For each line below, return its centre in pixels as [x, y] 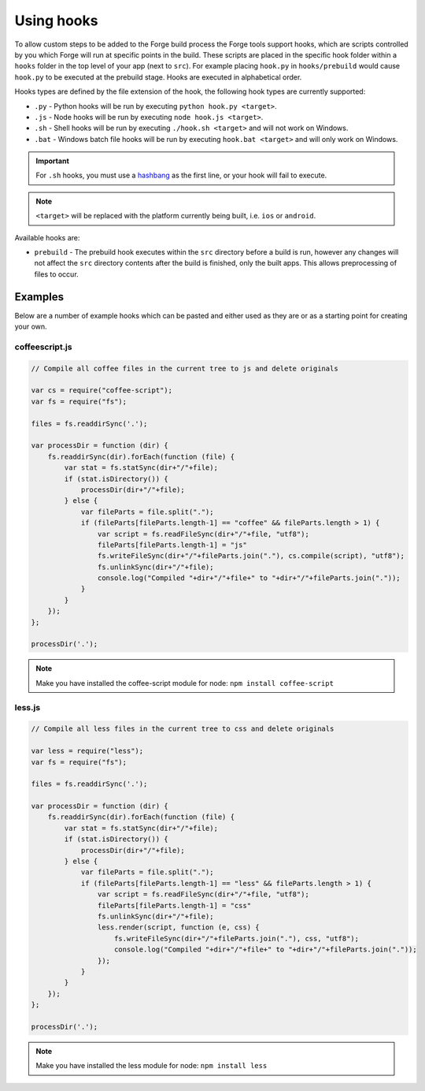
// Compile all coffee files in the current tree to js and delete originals [185, 368]
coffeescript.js [43, 347]
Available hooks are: [47, 237]
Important [53, 161]
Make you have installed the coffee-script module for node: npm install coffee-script [185, 683]
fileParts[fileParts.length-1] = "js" [172, 545]
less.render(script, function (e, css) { [178, 927]
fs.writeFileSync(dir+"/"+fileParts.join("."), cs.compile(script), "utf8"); [251, 556]
